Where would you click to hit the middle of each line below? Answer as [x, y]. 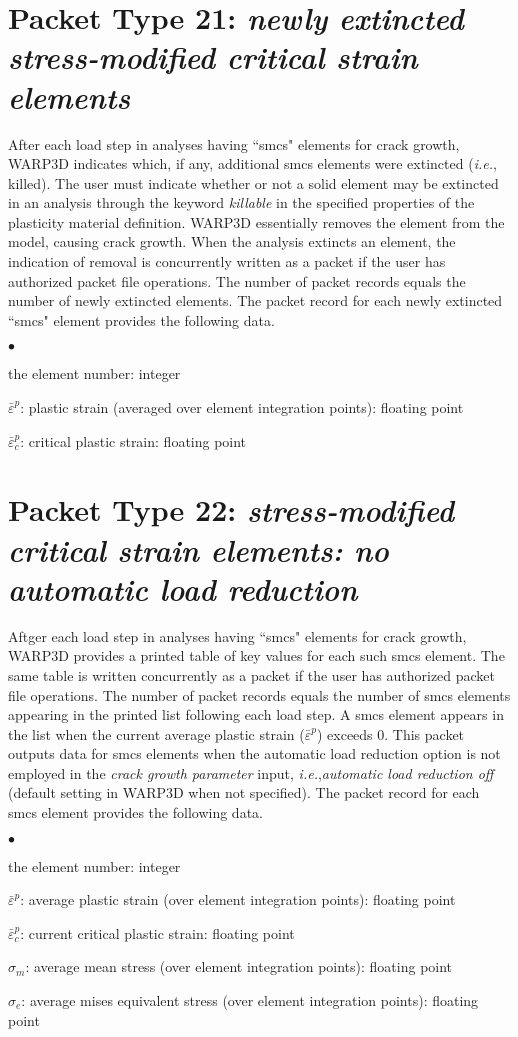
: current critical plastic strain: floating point [157, 932]
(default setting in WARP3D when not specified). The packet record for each [244, 792]
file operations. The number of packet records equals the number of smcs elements [259, 694]
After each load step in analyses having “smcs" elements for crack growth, [234, 143]
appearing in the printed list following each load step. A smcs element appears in [256, 714]
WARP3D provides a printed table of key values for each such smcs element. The [256, 655]
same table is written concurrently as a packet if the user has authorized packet [252, 674]
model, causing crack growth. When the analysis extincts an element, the [232, 241]
